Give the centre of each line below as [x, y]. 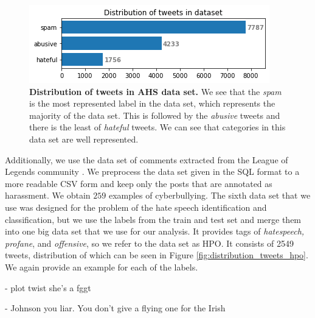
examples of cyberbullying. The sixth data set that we [209, 195]
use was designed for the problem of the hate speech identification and [136, 207]
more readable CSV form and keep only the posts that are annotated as [139, 183]
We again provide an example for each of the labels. [102, 267]
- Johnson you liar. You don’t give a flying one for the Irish [115, 308]
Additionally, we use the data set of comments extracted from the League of [147, 159]
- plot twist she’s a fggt [48, 287]
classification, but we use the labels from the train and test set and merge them [153, 219]
